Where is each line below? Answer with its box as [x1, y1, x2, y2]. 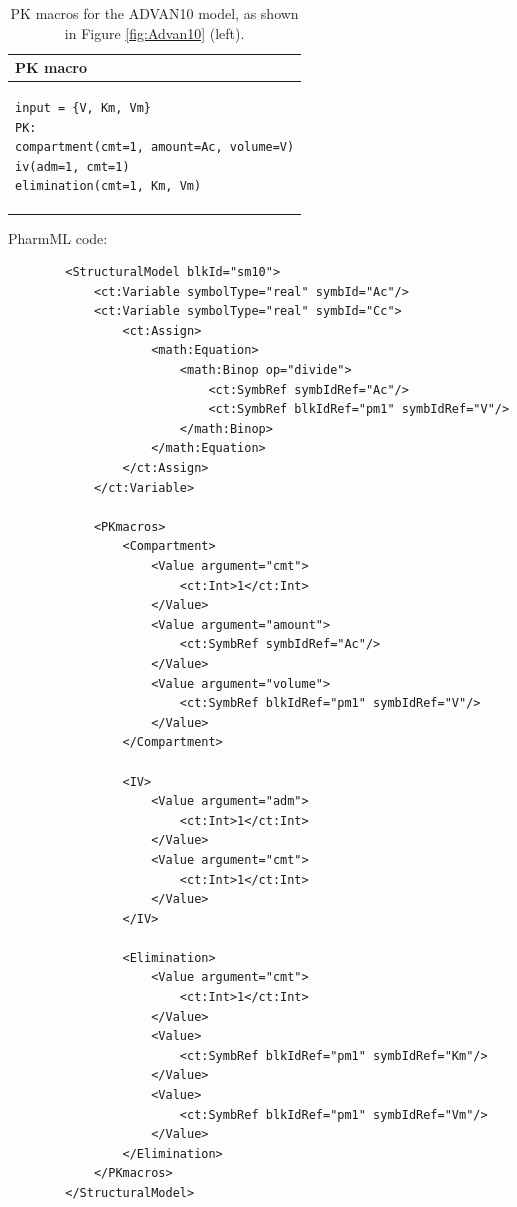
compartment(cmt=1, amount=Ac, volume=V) [15, 140, 295, 155]
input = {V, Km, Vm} [15, 101, 152, 116]
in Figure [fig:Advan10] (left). [64, 22, 245, 43]
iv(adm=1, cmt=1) [15, 159, 130, 174]
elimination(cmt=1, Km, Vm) [15, 179, 202, 194]
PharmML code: [8, 227, 108, 248]
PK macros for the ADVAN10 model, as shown [10, 3, 299, 23]
